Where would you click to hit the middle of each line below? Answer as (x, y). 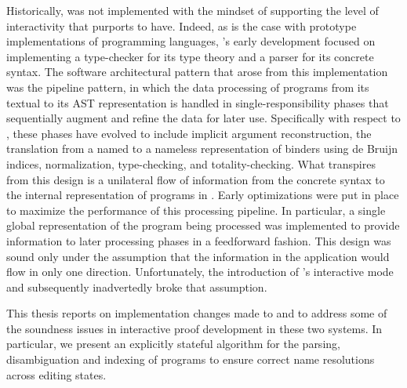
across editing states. (56, 374)
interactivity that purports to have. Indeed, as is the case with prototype (182, 25)
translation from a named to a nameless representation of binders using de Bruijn (202, 149)
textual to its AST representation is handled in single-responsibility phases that (198, 102)
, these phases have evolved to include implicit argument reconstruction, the (189, 133)
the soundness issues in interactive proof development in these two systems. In (194, 328)
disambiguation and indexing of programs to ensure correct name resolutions (191, 359)
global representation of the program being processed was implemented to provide (203, 225)
